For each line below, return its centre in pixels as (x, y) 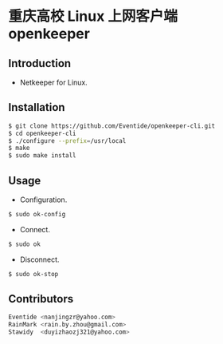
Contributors (41, 299)
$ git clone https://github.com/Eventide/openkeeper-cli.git (112, 126)
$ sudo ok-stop (33, 274)
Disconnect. (39, 259)
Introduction (40, 63)
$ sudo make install (43, 156)
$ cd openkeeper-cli (43, 133)
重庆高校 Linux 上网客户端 (93, 16)
